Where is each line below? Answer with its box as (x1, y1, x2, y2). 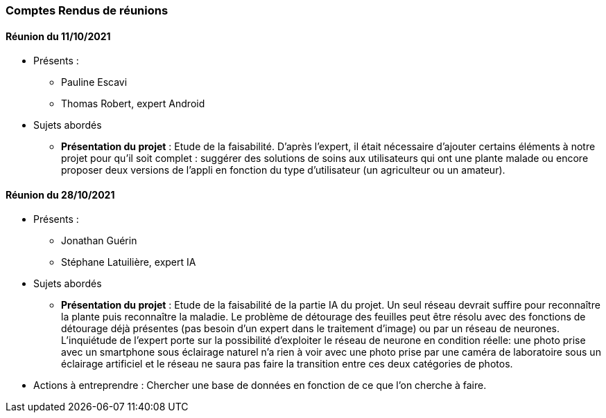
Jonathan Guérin (61, 235, 137, 247)
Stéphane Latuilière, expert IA (61, 256, 196, 269)
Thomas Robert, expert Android (61, 98, 205, 110)
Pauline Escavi (61, 76, 128, 89)
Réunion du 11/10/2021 (6, 30, 111, 42)
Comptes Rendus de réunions (6, 3, 168, 17)
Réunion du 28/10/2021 (6, 188, 115, 201)
